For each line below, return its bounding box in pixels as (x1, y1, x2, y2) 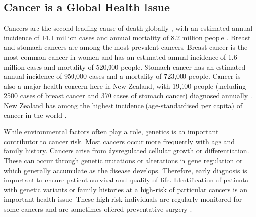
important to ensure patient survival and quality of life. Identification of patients (4, 175, 248, 185)
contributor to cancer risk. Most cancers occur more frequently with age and (4, 136, 235, 146)
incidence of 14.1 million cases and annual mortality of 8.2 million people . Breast (4, 32, 251, 42)
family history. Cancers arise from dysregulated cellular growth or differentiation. (4, 145, 249, 156)
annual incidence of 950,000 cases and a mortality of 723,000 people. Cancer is (4, 71, 241, 81)
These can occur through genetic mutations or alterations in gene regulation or (4, 155, 243, 165)
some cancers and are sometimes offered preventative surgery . (4, 203, 192, 214)
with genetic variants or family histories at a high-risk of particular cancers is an (4, 184, 248, 194)
